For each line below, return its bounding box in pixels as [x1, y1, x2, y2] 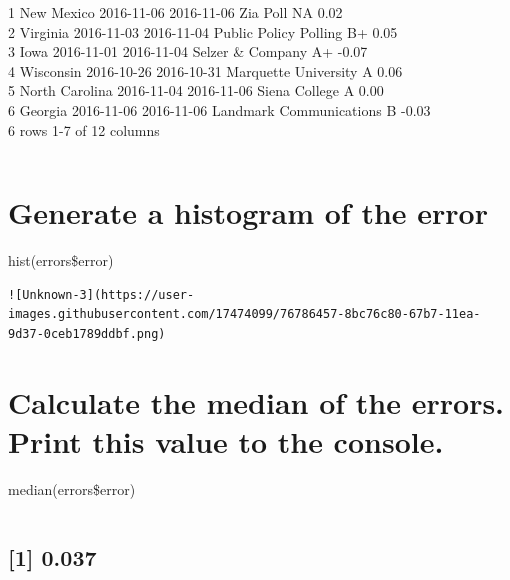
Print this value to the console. [8, 421, 444, 462]
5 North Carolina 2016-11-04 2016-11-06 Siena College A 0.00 [8, 80, 384, 101]
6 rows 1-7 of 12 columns [8, 119, 160, 140]
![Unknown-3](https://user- [8, 287, 195, 302]
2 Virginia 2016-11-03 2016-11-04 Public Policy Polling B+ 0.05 [8, 21, 398, 42]
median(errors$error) [8, 478, 136, 499]
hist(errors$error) [8, 250, 114, 271]
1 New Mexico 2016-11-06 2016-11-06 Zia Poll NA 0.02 [8, 2, 343, 22]
